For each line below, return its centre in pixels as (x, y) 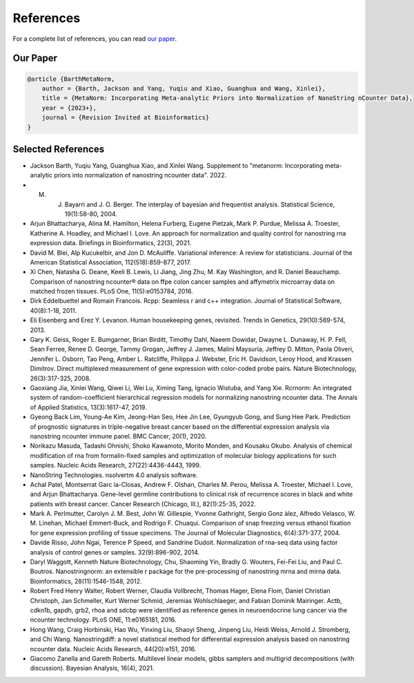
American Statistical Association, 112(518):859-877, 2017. (111, 262)
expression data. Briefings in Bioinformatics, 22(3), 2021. (111, 243)
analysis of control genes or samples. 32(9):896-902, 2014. (115, 552)
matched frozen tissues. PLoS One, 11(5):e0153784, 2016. (111, 291)
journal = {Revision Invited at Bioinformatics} (126, 118)
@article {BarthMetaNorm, (71, 79)
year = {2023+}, (69, 108)
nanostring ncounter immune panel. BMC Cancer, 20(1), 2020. (118, 436)
